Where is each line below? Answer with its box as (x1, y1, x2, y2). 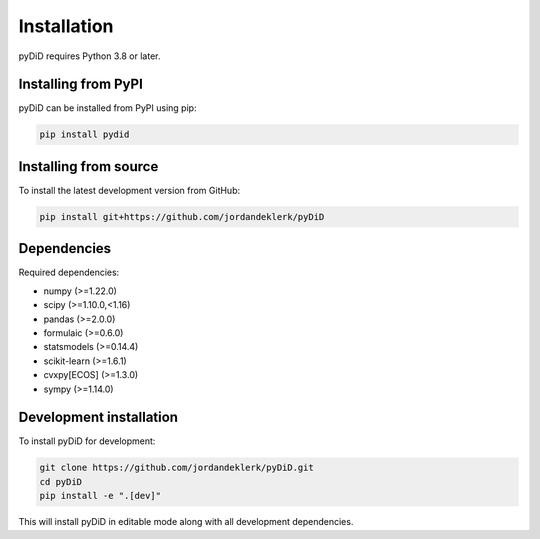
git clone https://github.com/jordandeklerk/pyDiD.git (39, 462, 314, 474)
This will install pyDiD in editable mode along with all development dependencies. (18, 516, 354, 528)
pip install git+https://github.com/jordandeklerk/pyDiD (39, 211, 325, 222)
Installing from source (18, 158, 159, 175)
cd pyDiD (39, 476, 83, 487)
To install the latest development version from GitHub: (18, 184, 240, 196)
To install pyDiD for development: (18, 435, 156, 447)
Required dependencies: (18, 266, 120, 279)
